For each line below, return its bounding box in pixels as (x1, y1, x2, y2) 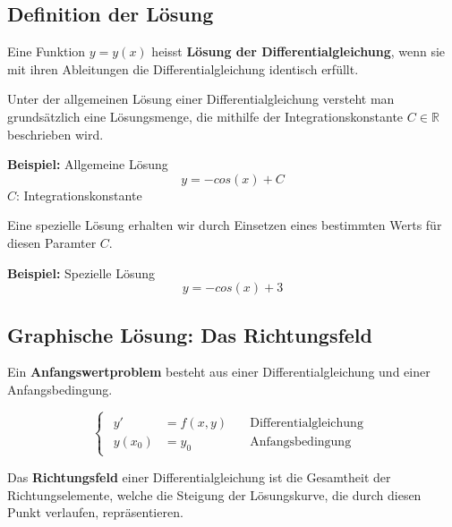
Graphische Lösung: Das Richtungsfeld (7, 320, 372, 348)
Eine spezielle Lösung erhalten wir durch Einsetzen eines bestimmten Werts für (7, 216, 442, 234)
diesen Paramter (7, 233, 97, 251)
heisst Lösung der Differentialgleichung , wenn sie (151, 42, 446, 61)
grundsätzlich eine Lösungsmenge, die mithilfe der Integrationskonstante (7, 106, 404, 125)
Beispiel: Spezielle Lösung (7, 263, 156, 282)
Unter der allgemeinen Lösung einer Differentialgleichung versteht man (7, 89, 395, 108)
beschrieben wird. (7, 124, 104, 143)
